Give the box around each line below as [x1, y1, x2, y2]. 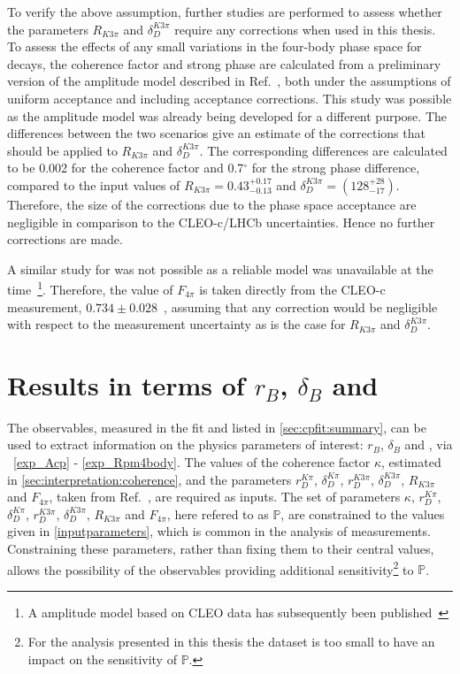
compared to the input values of [7, 175, 180, 194]
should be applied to [7, 141, 118, 159]
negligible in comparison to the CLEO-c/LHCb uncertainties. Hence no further [7, 212, 435, 231]
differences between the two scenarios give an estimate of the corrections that [7, 124, 425, 142]
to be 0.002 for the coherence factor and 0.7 [7, 158, 244, 177]
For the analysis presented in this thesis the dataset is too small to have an [27, 632, 435, 651]
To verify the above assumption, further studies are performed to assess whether [7, 3, 442, 20]
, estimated [381, 453, 441, 471]
